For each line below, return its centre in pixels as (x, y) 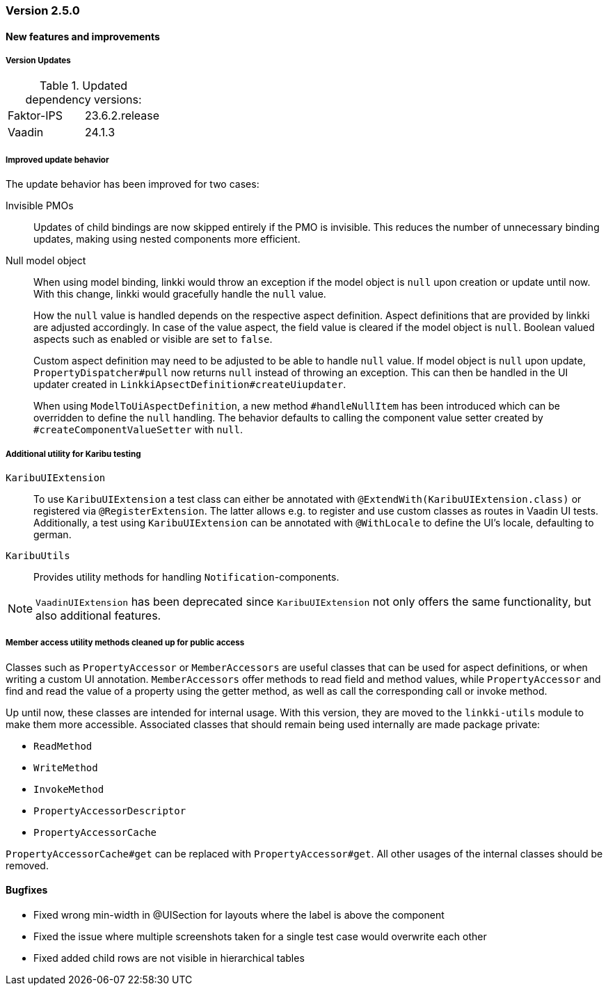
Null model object (46, 261)
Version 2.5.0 (43, 10)
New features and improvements (83, 36)
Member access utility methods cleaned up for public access (125, 643)
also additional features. (98, 615)
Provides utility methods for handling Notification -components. (186, 577)
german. (53, 534)
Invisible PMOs (40, 206)
